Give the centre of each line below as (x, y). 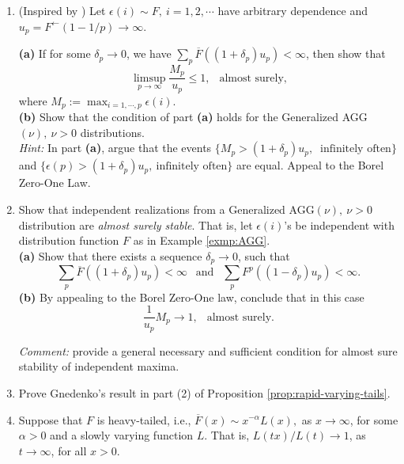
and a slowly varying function (122, 435)
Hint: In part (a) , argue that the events (115, 148)
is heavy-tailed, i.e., (144, 419)
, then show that (345, 53)
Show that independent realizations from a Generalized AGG (166, 209)
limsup (149, 78)
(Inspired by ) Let (62, 10)
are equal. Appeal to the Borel (310, 165)
